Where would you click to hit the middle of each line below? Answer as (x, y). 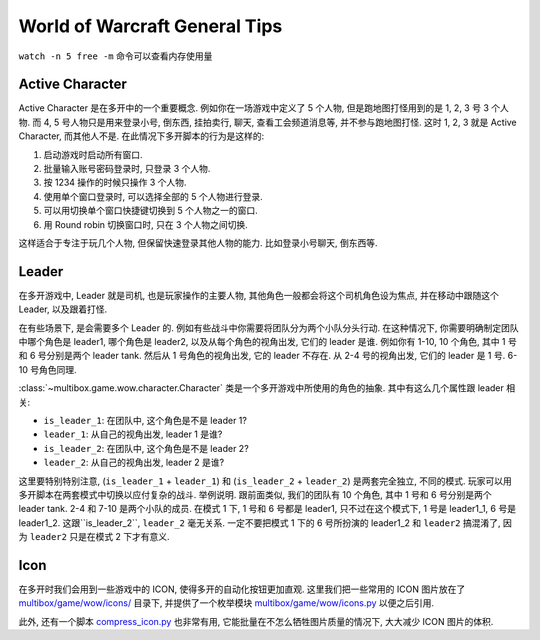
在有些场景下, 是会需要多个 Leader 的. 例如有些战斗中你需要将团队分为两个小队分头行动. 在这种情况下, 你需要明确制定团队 (268, 327)
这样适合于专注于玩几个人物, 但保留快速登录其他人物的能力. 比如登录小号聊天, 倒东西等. (198, 242)
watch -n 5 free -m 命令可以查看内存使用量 (115, 56)
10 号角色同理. (47, 369)
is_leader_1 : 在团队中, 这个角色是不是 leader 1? (145, 420)
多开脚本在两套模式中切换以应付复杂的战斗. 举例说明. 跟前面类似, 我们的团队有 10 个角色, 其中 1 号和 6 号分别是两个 (255, 494)
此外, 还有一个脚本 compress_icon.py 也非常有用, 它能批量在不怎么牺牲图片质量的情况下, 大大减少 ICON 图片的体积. (256, 621)
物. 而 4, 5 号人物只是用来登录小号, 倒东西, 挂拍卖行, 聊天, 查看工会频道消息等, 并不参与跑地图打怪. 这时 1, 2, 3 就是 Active (267, 122)
